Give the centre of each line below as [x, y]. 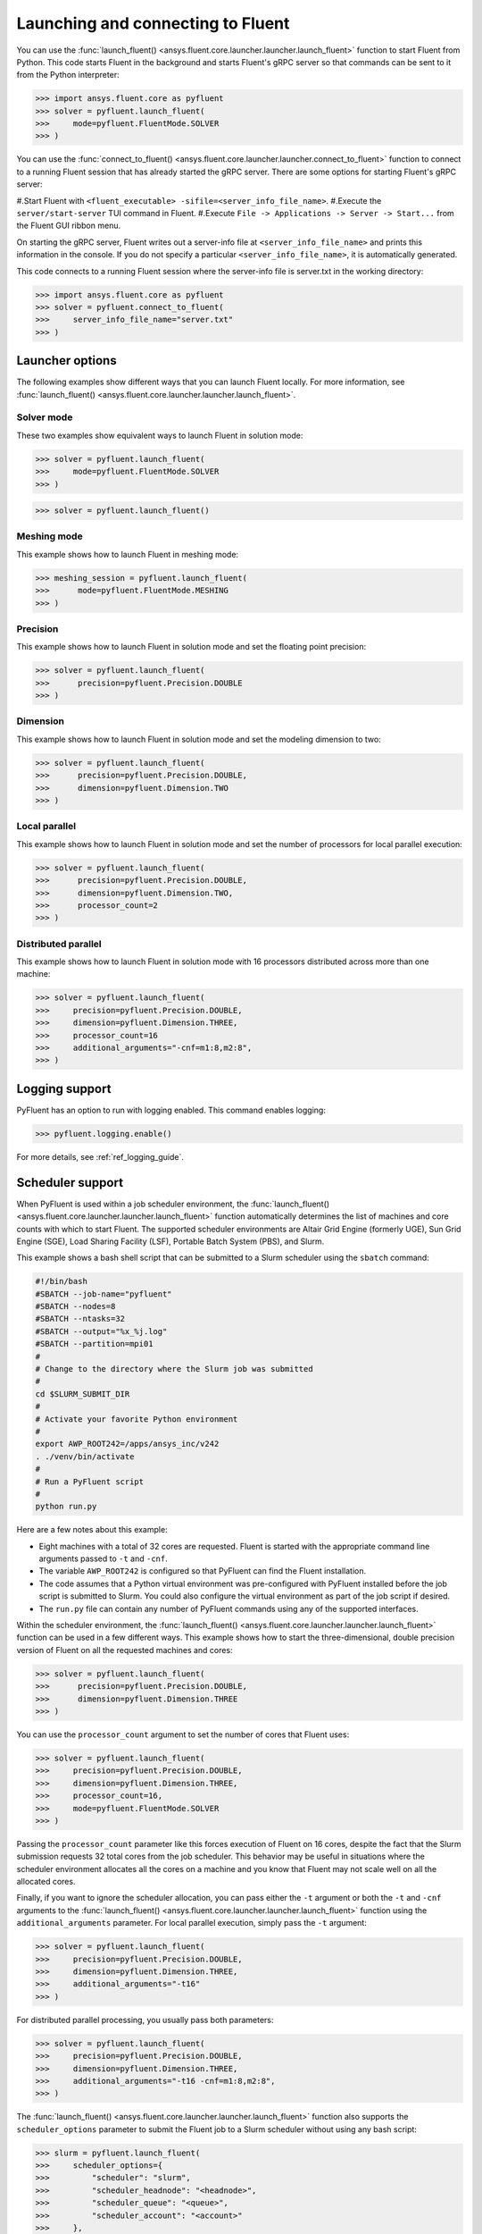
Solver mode [45, 417]
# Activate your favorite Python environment [137, 1419]
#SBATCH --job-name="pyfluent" [104, 1294]
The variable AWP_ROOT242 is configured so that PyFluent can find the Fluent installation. [202, 1571]
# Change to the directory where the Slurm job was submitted [174, 1369]
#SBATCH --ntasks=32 [80, 1319]
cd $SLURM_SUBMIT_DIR [83, 1394]
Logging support [64, 1089]
